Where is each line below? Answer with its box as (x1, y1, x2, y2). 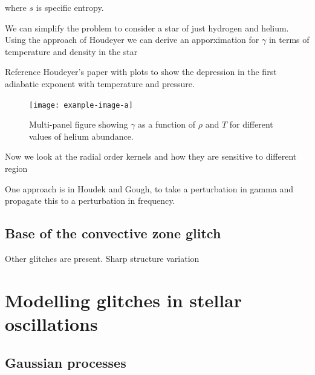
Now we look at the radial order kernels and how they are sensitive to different (5, 150, 297, 163)
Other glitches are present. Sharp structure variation (5, 252, 200, 264)
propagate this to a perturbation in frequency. (5, 194, 175, 207)
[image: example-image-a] (29, 100, 133, 109)
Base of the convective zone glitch (5, 224, 221, 243)
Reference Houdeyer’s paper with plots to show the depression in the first (5, 65, 277, 78)
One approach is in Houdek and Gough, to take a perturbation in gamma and (5, 182, 294, 195)
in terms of (268, 33, 310, 46)
